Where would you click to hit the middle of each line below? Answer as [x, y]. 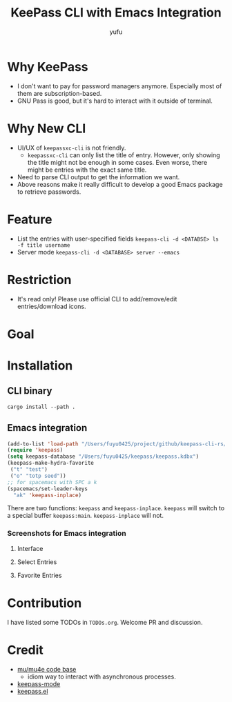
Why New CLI [47, 128]
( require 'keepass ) [35, 450]
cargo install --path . [41, 407]
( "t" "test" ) [29, 470]
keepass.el [32, 691]
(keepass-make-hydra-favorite [51, 463]
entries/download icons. [51, 306]
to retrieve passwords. [49, 192]
